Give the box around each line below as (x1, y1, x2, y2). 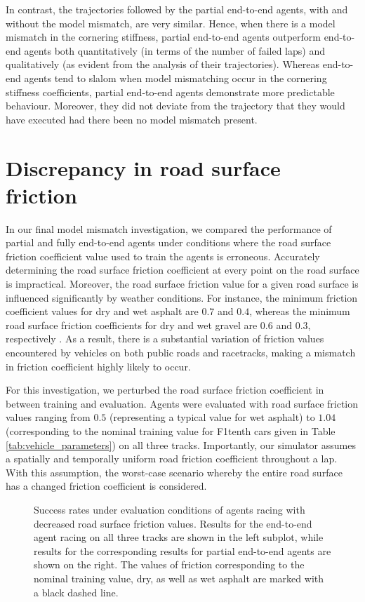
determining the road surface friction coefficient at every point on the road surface (6, 262, 359, 277)
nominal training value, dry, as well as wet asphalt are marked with (34, 570, 324, 585)
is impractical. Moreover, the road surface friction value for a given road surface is (6, 276, 359, 291)
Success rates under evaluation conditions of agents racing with (34, 502, 305, 516)
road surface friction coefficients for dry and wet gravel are (6, 317, 258, 332)
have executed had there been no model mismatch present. (6, 112, 258, 126)
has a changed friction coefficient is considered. (6, 479, 207, 493)
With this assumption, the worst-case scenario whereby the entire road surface (6, 464, 343, 479)
